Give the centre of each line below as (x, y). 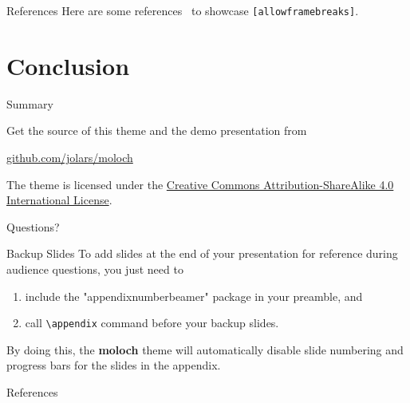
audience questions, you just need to (95, 269)
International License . (59, 200)
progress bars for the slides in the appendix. (114, 365)
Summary (30, 103)
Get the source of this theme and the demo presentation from (157, 130)
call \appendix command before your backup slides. (152, 323)
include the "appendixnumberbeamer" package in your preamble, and (194, 296)
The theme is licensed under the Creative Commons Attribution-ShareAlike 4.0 (200, 184)
